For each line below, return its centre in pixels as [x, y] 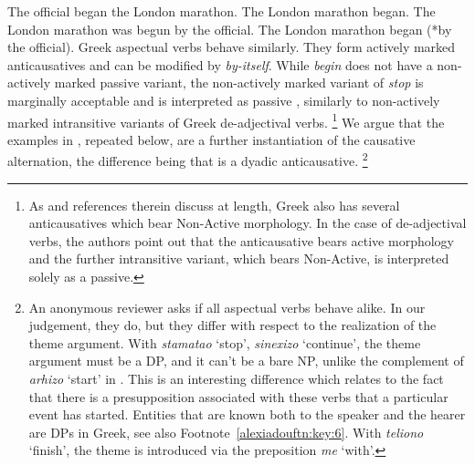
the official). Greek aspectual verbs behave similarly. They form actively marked [232, 47]
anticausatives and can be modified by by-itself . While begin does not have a [220, 64]
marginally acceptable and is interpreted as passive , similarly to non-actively [224, 100]
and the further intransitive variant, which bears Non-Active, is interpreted [239, 258]
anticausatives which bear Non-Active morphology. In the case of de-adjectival [248, 223]
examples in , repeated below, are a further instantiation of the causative [211, 139]
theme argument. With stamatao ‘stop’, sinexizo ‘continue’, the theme [225, 342]
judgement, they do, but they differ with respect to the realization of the [232, 325]
